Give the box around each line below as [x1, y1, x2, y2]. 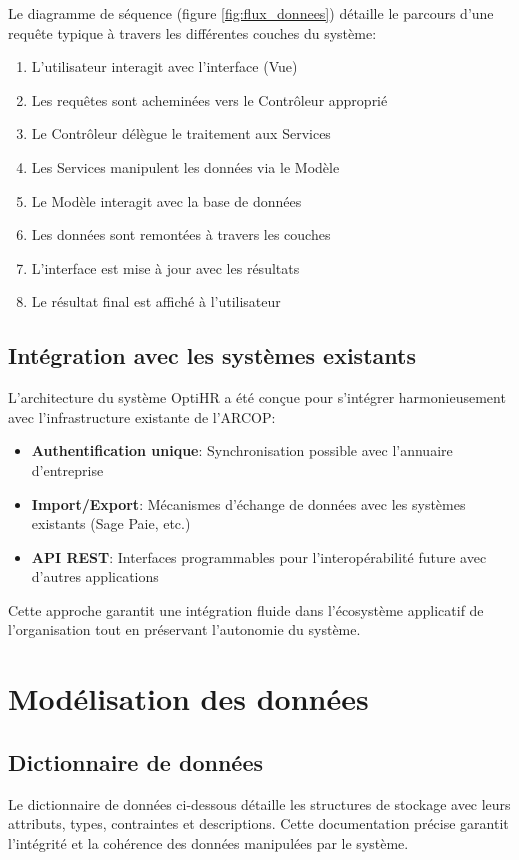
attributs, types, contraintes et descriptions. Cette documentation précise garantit [8, 813, 509, 834]
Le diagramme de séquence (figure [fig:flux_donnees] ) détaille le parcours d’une [8, 3, 494, 23]
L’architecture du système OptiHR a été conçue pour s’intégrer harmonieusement [8, 387, 506, 408]
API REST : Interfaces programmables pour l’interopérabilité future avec [31, 546, 487, 567]
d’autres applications [31, 566, 159, 587]
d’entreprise [31, 459, 104, 480]
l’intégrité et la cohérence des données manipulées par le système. [8, 832, 409, 853]
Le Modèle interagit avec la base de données [31, 190, 302, 211]
